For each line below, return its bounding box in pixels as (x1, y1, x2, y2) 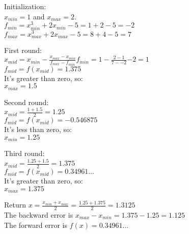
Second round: (4, 96, 49, 107)
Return (4, 199, 26, 210)
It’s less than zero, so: (4, 124, 72, 135)
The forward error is (4, 219, 67, 230)
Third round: (4, 148, 45, 159)
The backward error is (4, 209, 73, 220)
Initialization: (4, 1, 46, 11)
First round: (4, 44, 42, 55)
